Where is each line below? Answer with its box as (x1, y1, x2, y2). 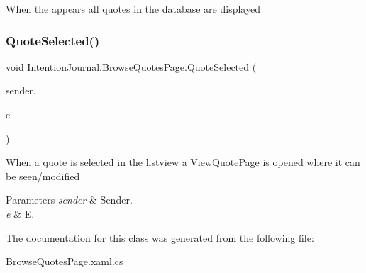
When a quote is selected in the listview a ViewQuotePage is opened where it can (6, 155, 360, 169)
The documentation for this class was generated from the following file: (6, 230, 314, 245)
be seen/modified (6, 168, 80, 183)
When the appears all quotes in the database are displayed (6, 1, 260, 16)
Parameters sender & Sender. (6, 192, 133, 207)
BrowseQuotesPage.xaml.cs (6, 254, 123, 269)
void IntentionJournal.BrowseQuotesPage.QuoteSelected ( (6, 59, 257, 74)
